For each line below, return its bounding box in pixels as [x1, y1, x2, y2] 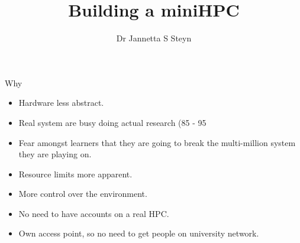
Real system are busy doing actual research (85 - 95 [18, 116, 207, 128]
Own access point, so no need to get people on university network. [18, 227, 259, 239]
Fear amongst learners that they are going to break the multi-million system [18, 136, 296, 148]
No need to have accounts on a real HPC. [18, 207, 169, 219]
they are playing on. [18, 148, 92, 160]
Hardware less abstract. [18, 96, 104, 109]
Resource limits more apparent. [18, 167, 133, 180]
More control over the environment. [18, 187, 147, 200]
